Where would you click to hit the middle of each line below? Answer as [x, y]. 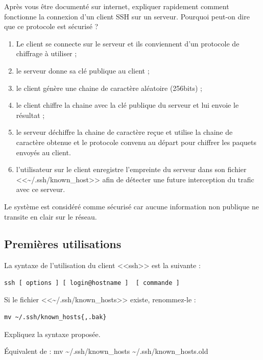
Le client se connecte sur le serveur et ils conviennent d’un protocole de [128, 43]
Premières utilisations [63, 244]
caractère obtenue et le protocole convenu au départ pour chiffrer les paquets [136, 142]
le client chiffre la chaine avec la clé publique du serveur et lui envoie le [127, 105]
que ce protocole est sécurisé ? [51, 26]
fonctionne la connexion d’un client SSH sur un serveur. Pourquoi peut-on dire [127, 16]
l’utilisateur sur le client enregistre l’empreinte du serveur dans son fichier [131, 169]
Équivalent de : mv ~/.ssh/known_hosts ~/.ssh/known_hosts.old [106, 351]
